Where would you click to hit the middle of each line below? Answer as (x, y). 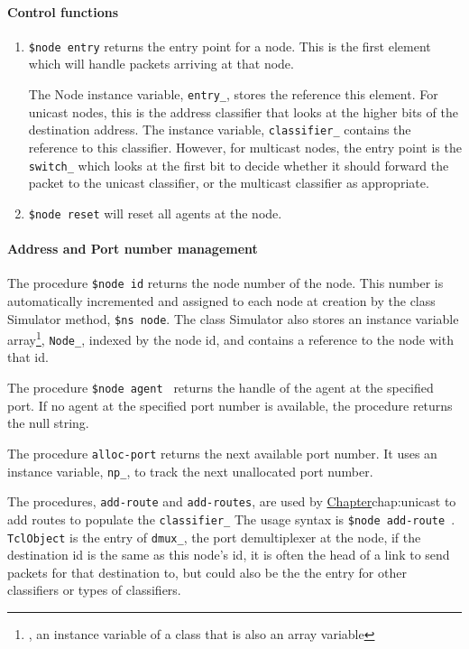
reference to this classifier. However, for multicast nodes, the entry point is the (245, 147)
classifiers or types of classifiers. (94, 590)
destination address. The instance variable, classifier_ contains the (220, 130)
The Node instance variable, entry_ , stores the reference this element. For (233, 94)
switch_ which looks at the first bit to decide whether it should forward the (239, 165)
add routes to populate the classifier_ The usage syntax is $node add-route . (231, 519)
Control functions (63, 11)
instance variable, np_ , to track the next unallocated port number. (190, 471)
